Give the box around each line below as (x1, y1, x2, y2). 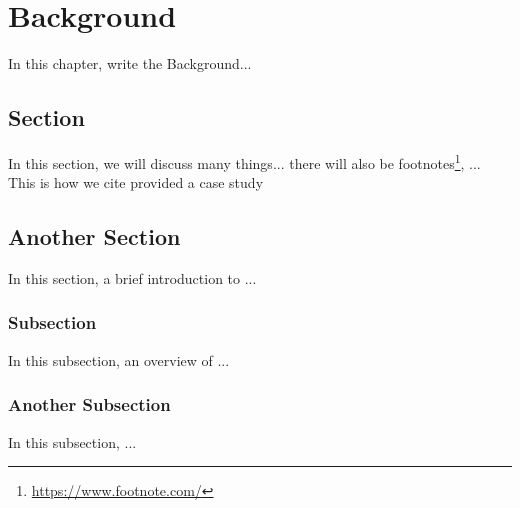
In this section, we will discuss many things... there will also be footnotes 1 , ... (8, 149, 481, 173)
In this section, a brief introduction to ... (8, 267, 257, 288)
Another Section (8, 221, 181, 252)
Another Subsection (8, 392, 171, 417)
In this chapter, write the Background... (8, 53, 252, 74)
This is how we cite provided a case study (8, 172, 264, 193)
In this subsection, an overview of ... (8, 349, 230, 370)
